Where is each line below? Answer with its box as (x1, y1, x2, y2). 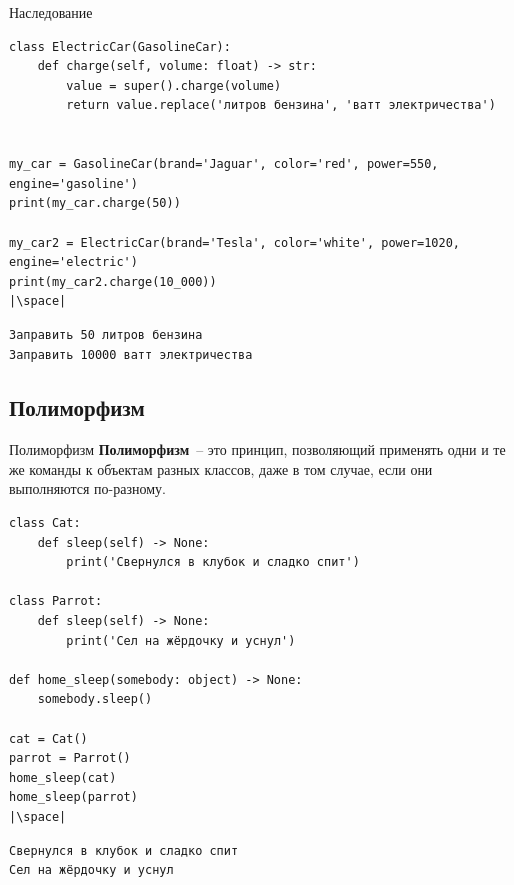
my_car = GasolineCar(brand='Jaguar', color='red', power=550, (9, 157, 439, 172)
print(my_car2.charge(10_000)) (9, 274, 217, 289)
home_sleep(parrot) (9, 790, 138, 805)
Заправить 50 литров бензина (9, 327, 203, 342)
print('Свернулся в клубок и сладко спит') (66, 555, 360, 570)
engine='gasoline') (9, 176, 138, 191)
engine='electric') (9, 255, 138, 270)
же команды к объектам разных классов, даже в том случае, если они (9, 458, 433, 479)
